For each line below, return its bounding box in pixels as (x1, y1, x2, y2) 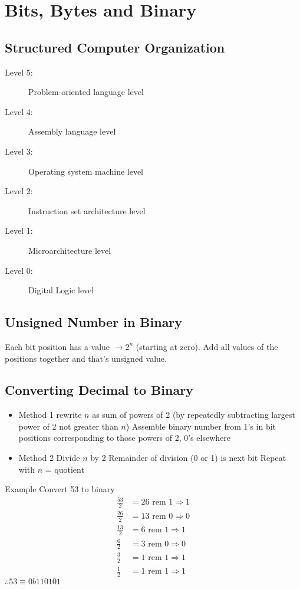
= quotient (45, 463, 84, 475)
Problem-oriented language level (28, 86, 144, 98)
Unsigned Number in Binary (5, 313, 183, 331)
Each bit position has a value (5, 340, 110, 352)
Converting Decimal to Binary (5, 381, 193, 399)
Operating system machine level (28, 165, 144, 177)
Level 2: (5, 185, 33, 197)
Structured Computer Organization (5, 38, 225, 56)
